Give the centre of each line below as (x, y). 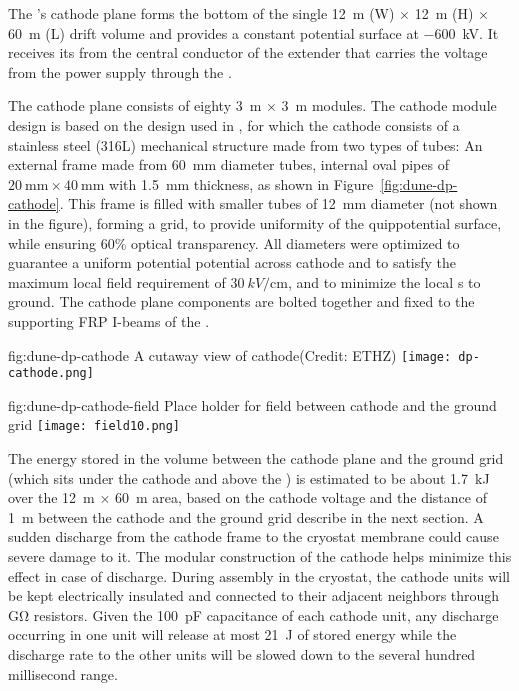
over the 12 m (51, 497)
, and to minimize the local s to (384, 281)
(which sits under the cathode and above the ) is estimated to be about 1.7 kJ (249, 477)
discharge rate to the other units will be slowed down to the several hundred (242, 654)
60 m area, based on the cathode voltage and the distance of (300, 497)
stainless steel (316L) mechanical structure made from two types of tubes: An (245, 144)
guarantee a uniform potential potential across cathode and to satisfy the (232, 262)
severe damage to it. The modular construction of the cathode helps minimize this (260, 556)
